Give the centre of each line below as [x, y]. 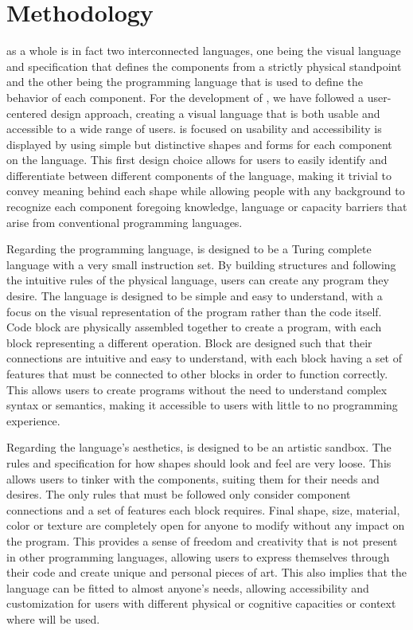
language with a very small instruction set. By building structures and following [201, 264]
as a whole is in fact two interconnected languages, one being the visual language [204, 51]
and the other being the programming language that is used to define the [185, 82]
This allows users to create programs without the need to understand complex [197, 389]
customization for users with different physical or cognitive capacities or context [201, 603]
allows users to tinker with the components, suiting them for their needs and [193, 478]
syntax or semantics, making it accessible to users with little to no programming [202, 405]
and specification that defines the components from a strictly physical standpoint [204, 66]
